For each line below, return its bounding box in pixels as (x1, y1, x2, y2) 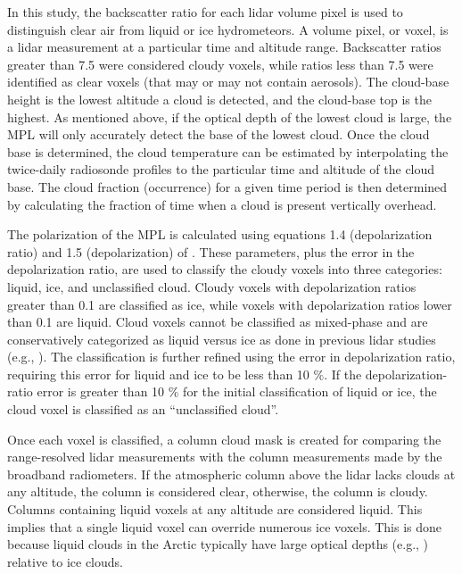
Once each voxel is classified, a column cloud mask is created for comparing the (7, 429, 441, 448)
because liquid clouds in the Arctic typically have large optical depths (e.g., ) (7, 535, 429, 553)
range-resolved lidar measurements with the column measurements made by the (7, 447, 442, 466)
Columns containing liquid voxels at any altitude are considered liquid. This (7, 500, 423, 519)
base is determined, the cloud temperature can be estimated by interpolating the (7, 142, 449, 161)
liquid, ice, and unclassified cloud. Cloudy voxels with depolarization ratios (7, 277, 417, 295)
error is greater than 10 (37, 382, 165, 401)
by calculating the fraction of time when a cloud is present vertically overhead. (7, 195, 437, 213)
